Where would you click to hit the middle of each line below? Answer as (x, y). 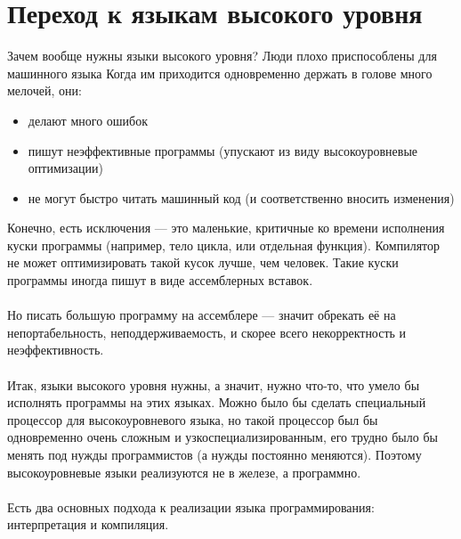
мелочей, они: (44, 90)
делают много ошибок (88, 120)
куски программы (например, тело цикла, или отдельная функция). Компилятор (224, 245)
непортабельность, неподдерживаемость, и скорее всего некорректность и (207, 332)
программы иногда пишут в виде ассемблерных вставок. (160, 280)
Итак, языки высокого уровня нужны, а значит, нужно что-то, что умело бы (214, 384)
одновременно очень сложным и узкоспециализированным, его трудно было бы (222, 437)
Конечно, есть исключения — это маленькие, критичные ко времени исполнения (226, 228)
